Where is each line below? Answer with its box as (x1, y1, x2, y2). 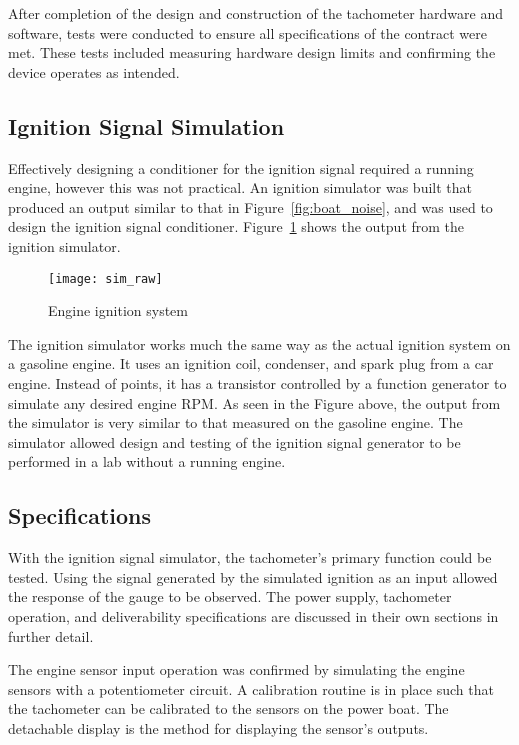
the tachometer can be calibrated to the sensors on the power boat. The (8, 698, 449, 719)
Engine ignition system (48, 300, 188, 321)
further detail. (8, 625, 94, 646)
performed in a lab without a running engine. (8, 451, 286, 472)
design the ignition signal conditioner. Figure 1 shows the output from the (8, 216, 465, 237)
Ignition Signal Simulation (8, 110, 285, 141)
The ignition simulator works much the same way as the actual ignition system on (8, 333, 511, 354)
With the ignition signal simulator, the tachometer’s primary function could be (8, 547, 492, 568)
